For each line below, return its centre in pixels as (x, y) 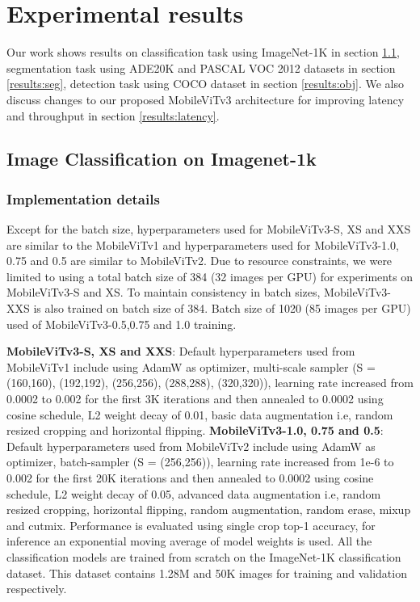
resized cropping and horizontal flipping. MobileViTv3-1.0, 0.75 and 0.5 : (195, 430)
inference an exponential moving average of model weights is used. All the (189, 541)
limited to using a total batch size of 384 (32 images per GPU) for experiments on (210, 276)
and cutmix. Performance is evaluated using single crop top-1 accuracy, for (191, 525)
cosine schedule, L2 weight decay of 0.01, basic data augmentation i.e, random (200, 414)
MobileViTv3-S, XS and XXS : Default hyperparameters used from (181, 351)
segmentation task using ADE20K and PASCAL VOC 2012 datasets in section (201, 67)
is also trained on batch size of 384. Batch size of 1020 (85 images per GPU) (222, 308)
